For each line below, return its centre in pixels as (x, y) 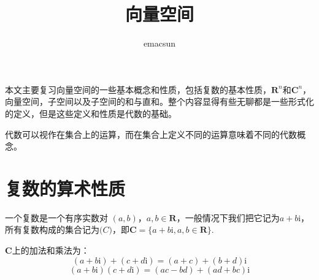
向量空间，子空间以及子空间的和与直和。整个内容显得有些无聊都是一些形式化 (159, 101)
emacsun (159, 43)
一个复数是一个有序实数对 (56, 217)
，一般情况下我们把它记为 (228, 217)
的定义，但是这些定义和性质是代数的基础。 (91, 113)
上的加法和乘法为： (51, 250)
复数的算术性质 (65, 188)
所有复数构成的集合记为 (52, 229)
